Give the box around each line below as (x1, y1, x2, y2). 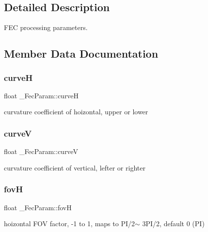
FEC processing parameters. (4, 22, 88, 32)
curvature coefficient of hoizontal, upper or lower (4, 107, 148, 117)
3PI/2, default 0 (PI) (142, 218, 205, 229)
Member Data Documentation (4, 46, 159, 61)
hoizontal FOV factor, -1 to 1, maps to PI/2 (4, 218, 135, 229)
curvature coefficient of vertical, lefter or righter (4, 162, 145, 172)
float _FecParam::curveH (4, 90, 79, 100)
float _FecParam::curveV (4, 146, 78, 156)
